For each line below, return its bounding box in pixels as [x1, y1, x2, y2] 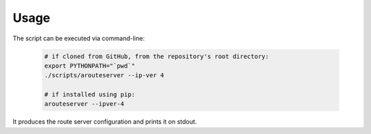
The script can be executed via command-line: [12, 34, 145, 42]
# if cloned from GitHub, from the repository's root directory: [44, 52, 269, 60]
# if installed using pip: [44, 91, 135, 98]
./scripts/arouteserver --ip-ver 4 [44, 72, 164, 79]
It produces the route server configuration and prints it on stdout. [12, 118, 197, 126]
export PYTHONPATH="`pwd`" [44, 62, 135, 70]
